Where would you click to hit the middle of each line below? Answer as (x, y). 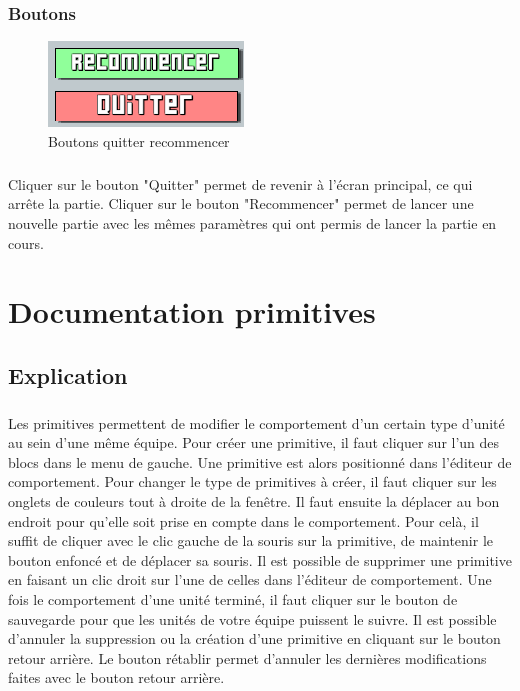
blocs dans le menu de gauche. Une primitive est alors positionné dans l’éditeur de (260, 461)
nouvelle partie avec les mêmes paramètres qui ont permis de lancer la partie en (252, 222)
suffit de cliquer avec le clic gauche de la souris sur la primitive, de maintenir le (251, 540)
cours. (26, 242)
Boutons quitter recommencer (139, 140)
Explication (68, 374)
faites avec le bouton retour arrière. (116, 677)
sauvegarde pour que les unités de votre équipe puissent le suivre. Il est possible (252, 618)
